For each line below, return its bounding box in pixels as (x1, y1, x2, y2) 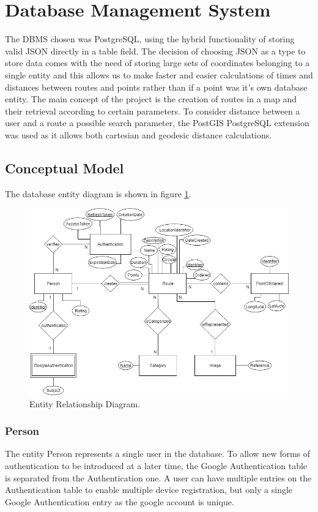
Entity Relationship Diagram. (29, 397, 141, 410)
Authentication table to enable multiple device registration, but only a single (5, 483, 293, 496)
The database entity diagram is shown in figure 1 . (5, 187, 191, 200)
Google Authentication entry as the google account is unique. (5, 495, 234, 508)
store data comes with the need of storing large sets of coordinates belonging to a (5, 56, 310, 69)
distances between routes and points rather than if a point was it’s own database (5, 80, 308, 93)
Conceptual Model (5, 158, 124, 177)
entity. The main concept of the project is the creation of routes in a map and (5, 92, 297, 105)
